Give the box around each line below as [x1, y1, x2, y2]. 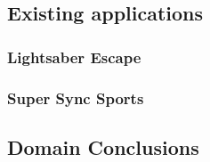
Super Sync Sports [7, 86, 144, 109]
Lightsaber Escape [7, 45, 141, 68]
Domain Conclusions [7, 133, 199, 160]
